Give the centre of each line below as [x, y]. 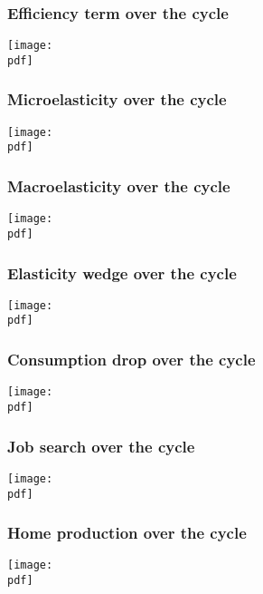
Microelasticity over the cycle [117, 99]
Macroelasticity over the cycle [119, 185]
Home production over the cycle [127, 533]
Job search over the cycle [101, 446]
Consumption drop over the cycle [131, 360]
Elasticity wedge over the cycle [122, 273]
